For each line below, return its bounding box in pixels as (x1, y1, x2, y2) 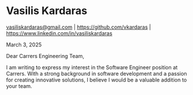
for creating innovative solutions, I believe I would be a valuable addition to (6, 76, 187, 83)
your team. (6, 82, 32, 89)
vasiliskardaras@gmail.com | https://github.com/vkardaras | (6, 23, 151, 30)
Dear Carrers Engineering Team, (6, 52, 85, 59)
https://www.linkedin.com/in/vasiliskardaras (6, 29, 113, 36)
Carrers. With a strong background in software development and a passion (6, 70, 187, 77)
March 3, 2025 (6, 41, 42, 48)
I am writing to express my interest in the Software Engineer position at (6, 63, 178, 71)
